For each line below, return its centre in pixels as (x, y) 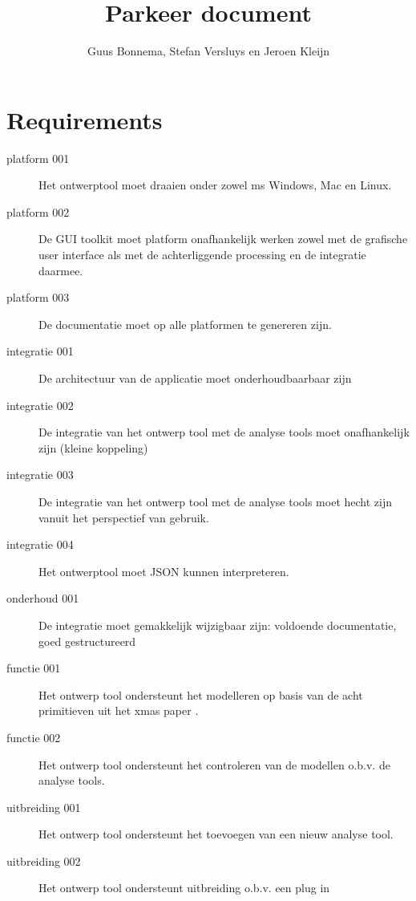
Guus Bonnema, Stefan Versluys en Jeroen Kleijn (208, 51)
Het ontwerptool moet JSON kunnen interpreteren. (164, 571)
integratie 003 (40, 475)
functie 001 (34, 668)
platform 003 (38, 297)
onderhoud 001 (43, 598)
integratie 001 (40, 351)
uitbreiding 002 (44, 860)
